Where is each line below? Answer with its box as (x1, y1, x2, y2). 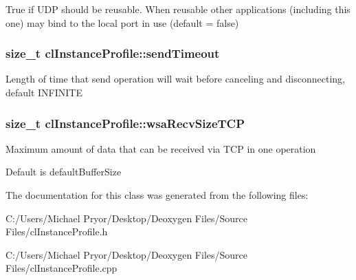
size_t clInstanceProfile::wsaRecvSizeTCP (5, 114, 245, 131)
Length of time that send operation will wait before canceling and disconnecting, (5, 72, 345, 86)
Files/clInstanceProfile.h (5, 224, 108, 239)
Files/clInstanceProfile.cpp (5, 261, 118, 275)
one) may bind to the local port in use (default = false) (5, 15, 239, 30)
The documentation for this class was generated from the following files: (5, 188, 309, 202)
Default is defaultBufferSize (5, 164, 122, 179)
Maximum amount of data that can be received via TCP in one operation (5, 141, 316, 155)
